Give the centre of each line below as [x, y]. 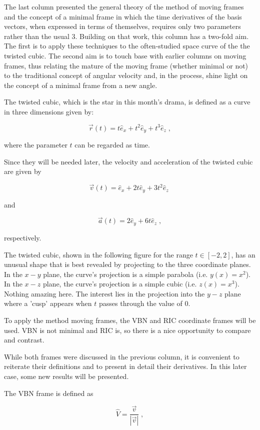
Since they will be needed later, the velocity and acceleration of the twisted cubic [128, 161]
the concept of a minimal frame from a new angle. [81, 85]
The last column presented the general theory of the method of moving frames [124, 6]
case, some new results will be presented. [66, 376]
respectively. [23, 237]
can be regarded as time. [112, 145]
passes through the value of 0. [145, 303]
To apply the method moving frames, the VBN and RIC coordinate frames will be [130, 320]
